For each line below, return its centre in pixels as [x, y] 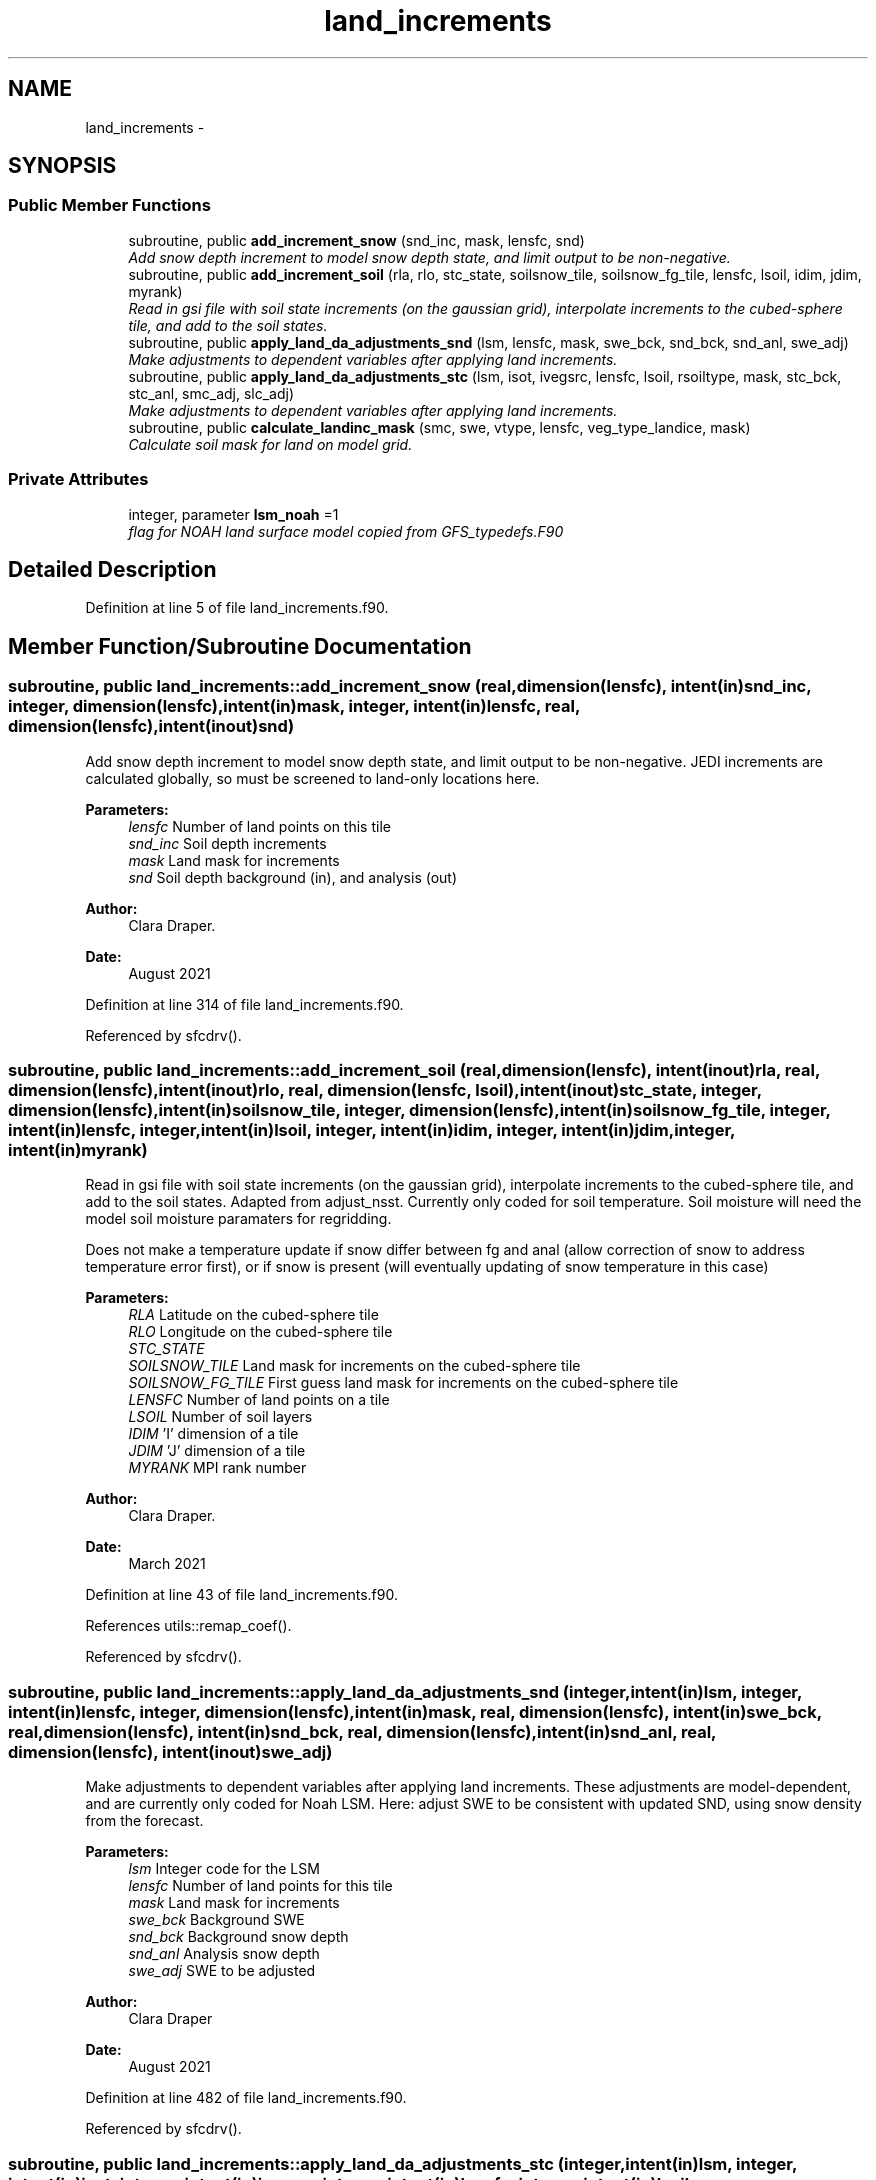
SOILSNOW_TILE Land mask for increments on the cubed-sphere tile [354, 1366]
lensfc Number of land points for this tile [260, 1886]
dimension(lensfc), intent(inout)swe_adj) [170, 1751]
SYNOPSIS [62, 166]
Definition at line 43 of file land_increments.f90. [241, 1595]
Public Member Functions [109, 205]
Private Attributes [78, 479]
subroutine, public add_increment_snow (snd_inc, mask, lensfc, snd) [356, 240]
